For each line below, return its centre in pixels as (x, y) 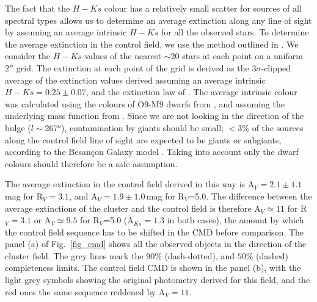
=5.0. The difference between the (250, 196)
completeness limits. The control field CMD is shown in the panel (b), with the (153, 268)
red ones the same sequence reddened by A (85, 291)
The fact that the (38, 8)
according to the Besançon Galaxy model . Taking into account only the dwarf (152, 152)
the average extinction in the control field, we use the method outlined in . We (152, 44)
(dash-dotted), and (200, 255)
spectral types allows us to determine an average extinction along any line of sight (158, 20)
